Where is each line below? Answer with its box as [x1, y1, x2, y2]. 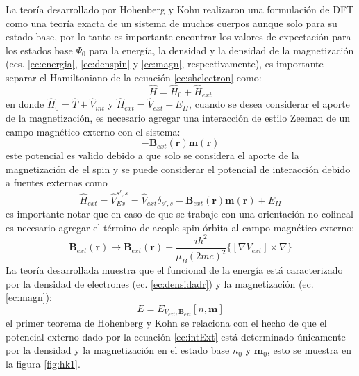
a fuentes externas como [6, 175, 108, 190]
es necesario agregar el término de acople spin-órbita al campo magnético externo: [6, 220, 355, 234]
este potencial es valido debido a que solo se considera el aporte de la [6, 148, 299, 163]
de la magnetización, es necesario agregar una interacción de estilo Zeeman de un [6, 111, 351, 125]
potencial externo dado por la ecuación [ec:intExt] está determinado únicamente [6, 329, 346, 343]
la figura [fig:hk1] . [6, 356, 81, 370]
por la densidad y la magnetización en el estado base [6, 343, 230, 357]
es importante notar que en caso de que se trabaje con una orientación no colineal [6, 206, 353, 221]
